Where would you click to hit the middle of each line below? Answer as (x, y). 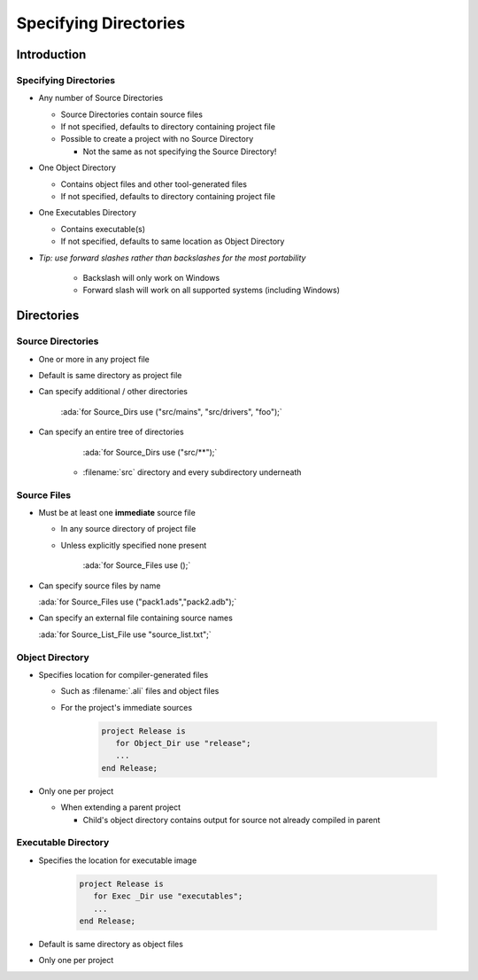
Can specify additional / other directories (113, 392)
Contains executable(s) (103, 229)
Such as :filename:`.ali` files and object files (140, 691)
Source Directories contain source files (132, 114)
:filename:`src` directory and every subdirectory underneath (192, 472)
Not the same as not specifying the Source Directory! (180, 152)
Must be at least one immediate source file (117, 513)
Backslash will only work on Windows (151, 278)
